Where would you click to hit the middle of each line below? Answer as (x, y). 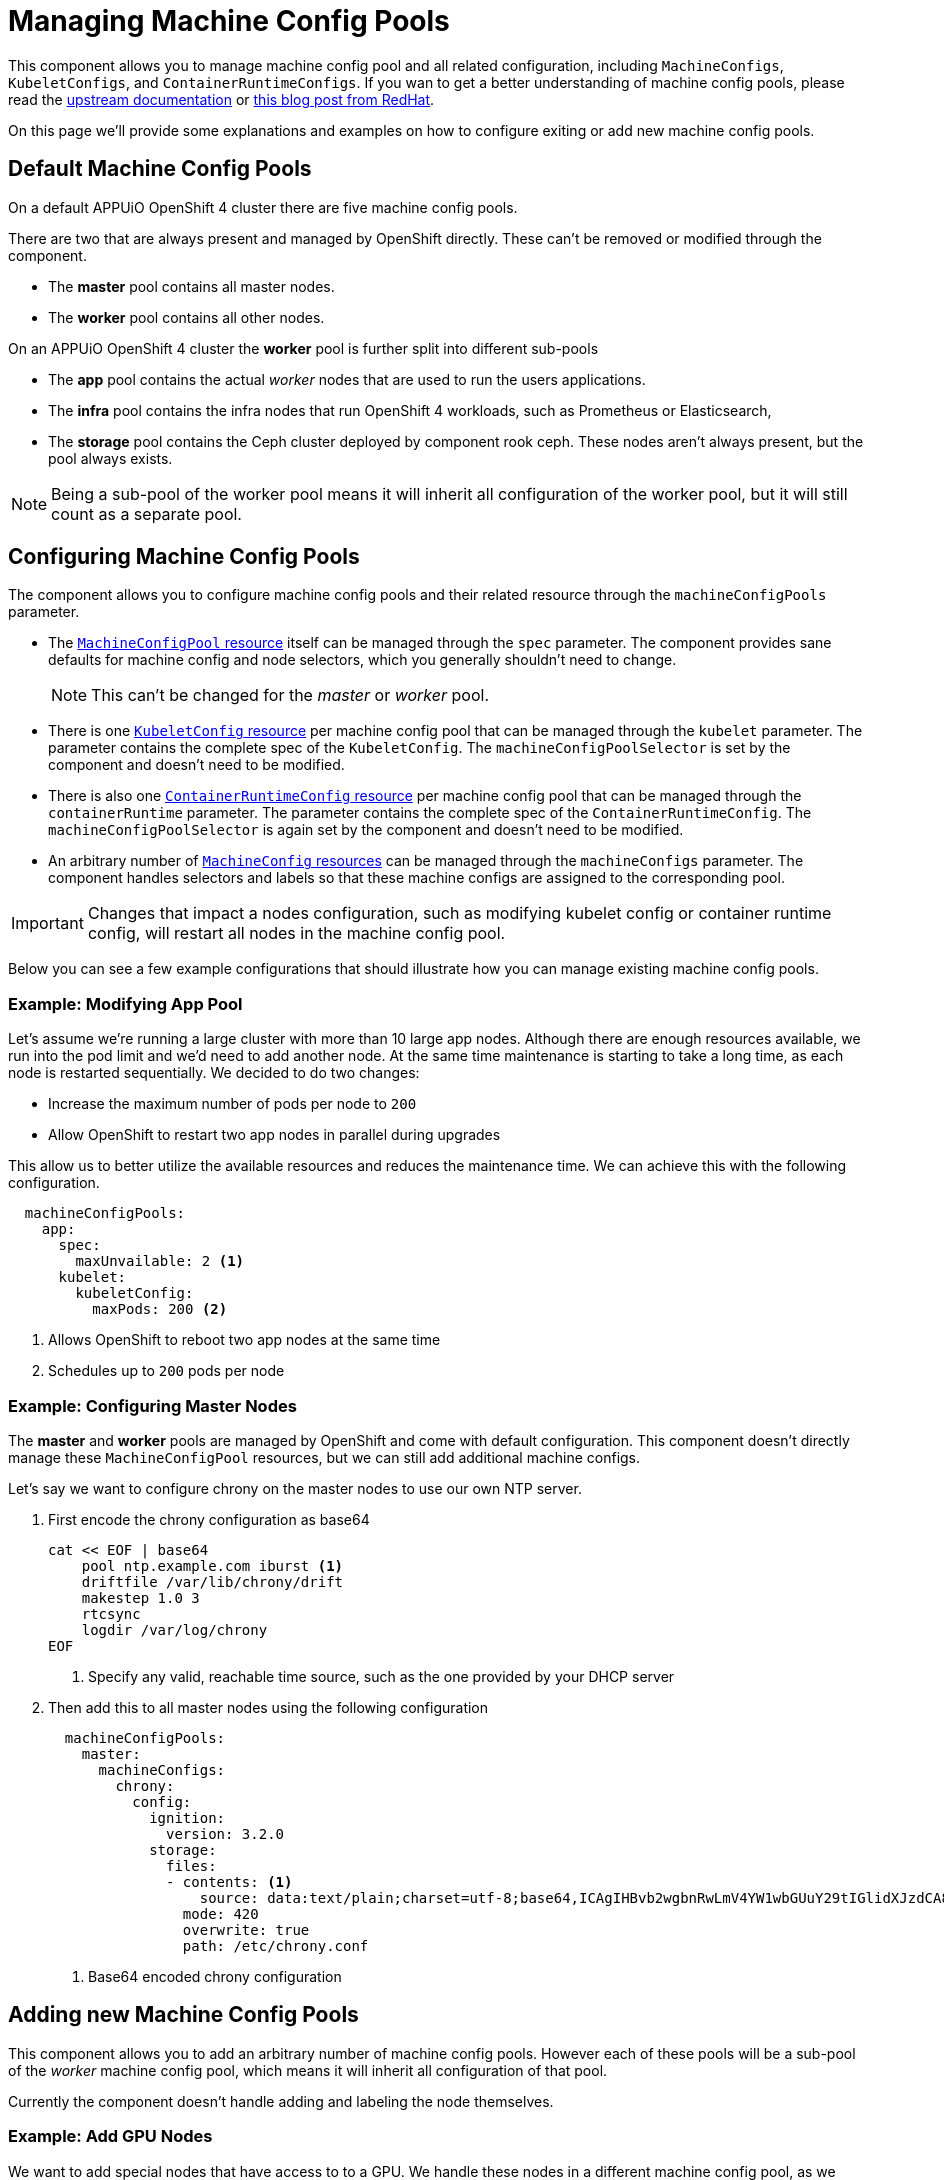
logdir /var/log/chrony (174, 1629)
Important (47, 923)
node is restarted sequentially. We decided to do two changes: (214, 1073)
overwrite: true (246, 1929)
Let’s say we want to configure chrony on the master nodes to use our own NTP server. (295, 1488)
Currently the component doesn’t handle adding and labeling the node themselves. (281, 2101)
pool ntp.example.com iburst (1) (212, 1565)
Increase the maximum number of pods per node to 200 (232, 1104)
